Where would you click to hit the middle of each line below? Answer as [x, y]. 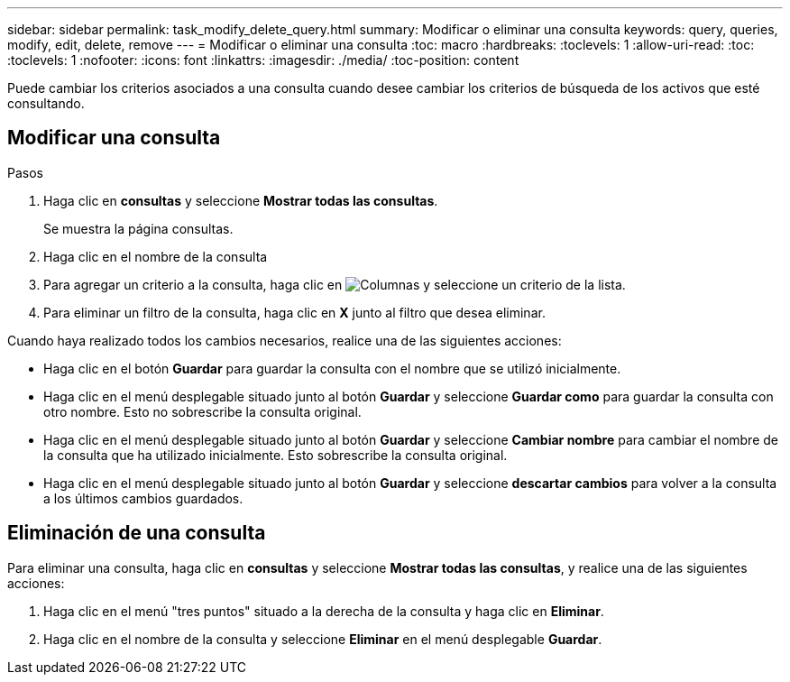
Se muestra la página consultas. [138, 228]
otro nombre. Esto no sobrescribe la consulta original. [202, 411]
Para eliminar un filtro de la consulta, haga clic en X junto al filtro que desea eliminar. [294, 312]
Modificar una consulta [114, 138]
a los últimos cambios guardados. [143, 498]
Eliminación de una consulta [137, 533]
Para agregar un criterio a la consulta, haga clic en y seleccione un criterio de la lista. [335, 284]
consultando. [46, 103]
